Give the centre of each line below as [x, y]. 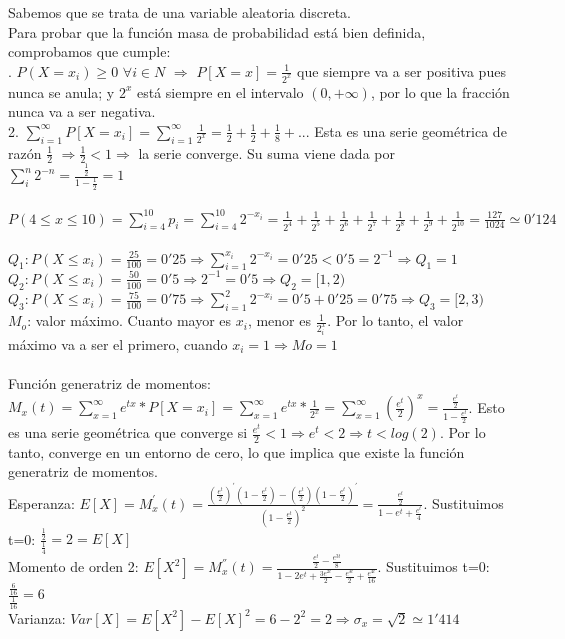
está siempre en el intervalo [220, 91]
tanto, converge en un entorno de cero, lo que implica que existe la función [236, 451]
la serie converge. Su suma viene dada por [266, 152]
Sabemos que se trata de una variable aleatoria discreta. [179, 12]
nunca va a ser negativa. [82, 111]
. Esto [486, 406]
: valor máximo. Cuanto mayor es [129, 320]
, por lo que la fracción [440, 91]
